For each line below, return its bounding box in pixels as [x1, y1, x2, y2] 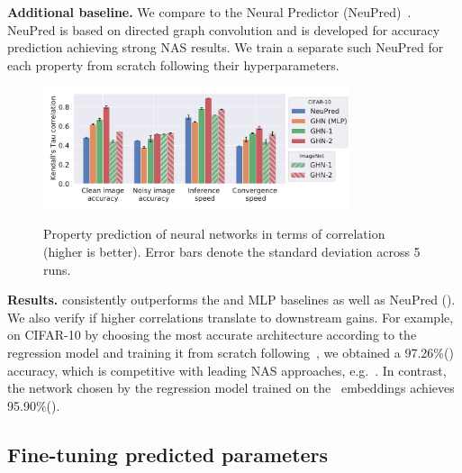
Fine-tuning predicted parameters [7, 440, 329, 468]
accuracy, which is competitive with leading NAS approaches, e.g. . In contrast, [7, 360, 447, 379]
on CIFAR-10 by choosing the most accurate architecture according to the [7, 325, 417, 344]
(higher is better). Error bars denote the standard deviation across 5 [43, 242, 421, 261]
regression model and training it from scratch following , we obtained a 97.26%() [7, 343, 454, 361]
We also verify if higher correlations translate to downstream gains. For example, [7, 307, 454, 326]
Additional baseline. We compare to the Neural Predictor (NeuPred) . [7, 3, 412, 21]
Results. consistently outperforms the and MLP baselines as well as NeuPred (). [7, 290, 456, 309]
